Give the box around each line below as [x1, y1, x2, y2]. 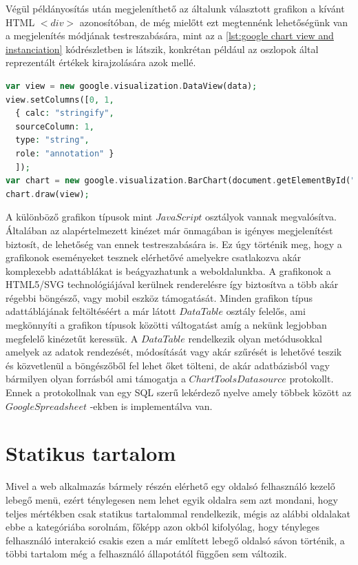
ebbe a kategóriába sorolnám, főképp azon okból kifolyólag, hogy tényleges [6, 520, 320, 534]
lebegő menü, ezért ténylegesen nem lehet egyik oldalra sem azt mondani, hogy [6, 492, 338, 506]
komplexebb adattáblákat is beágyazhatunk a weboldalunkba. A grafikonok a [6, 263, 331, 278]
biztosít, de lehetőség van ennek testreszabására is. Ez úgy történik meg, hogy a [6, 236, 342, 251]
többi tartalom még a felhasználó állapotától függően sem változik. [6, 546, 287, 561]
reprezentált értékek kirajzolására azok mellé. [6, 55, 196, 70]
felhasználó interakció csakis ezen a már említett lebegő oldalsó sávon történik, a [6, 533, 345, 547]
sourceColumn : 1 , [15, 121, 94, 132]
